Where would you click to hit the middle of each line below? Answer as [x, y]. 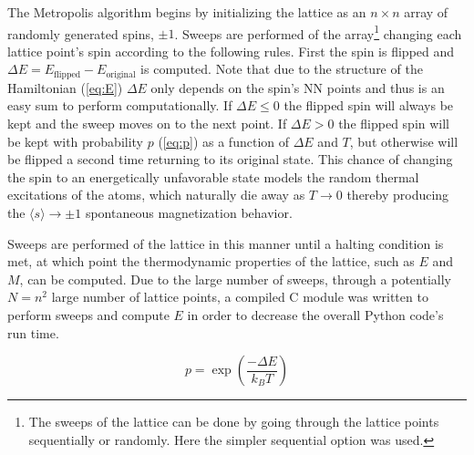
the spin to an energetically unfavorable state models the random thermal [213, 176]
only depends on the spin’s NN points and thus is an [298, 87]
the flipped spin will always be [369, 105]
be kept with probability [76, 141]
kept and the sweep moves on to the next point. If [147, 124]
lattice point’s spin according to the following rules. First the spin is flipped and [231, 51]
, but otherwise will [404, 141]
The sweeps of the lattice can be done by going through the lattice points [234, 422]
